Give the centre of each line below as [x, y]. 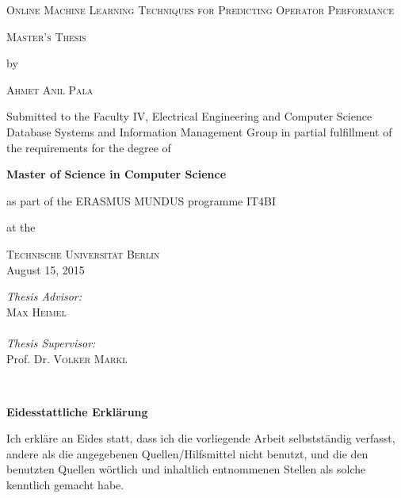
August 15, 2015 [46, 269]
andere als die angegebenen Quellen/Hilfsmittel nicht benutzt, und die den [187, 453]
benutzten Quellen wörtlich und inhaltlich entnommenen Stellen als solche [186, 469]
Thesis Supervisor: [51, 342]
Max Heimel [36, 311]
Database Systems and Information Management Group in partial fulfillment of [199, 131]
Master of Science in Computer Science [116, 174]
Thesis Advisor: [44, 296]
